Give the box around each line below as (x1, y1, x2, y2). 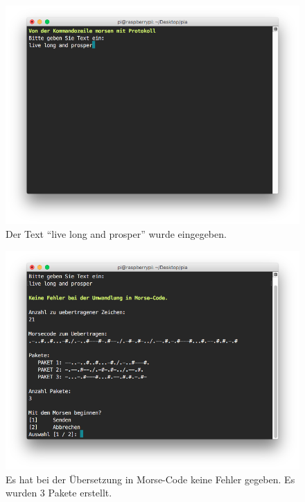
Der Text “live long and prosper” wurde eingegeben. (6, 227, 227, 241)
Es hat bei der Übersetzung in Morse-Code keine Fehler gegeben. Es (6, 471, 295, 486)
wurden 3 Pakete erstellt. (6, 485, 112, 500)
